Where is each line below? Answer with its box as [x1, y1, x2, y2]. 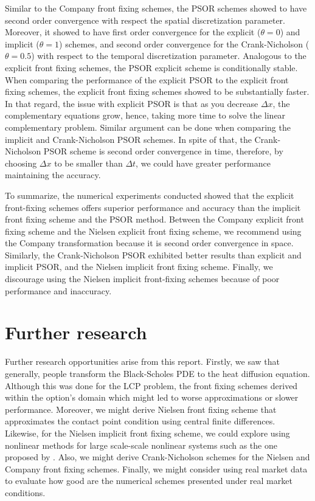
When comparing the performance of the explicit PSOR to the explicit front [5, 73, 289, 86]
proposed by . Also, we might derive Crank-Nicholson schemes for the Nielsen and [5, 451, 310, 463]
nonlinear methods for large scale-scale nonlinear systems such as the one [5, 438, 277, 451]
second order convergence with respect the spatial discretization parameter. [5, 13, 285, 26]
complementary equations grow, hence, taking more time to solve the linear [5, 109, 286, 122]
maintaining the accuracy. [5, 168, 101, 181]
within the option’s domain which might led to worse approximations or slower [5, 391, 299, 404]
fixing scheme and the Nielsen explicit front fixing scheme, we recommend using [5, 224, 302, 237]
